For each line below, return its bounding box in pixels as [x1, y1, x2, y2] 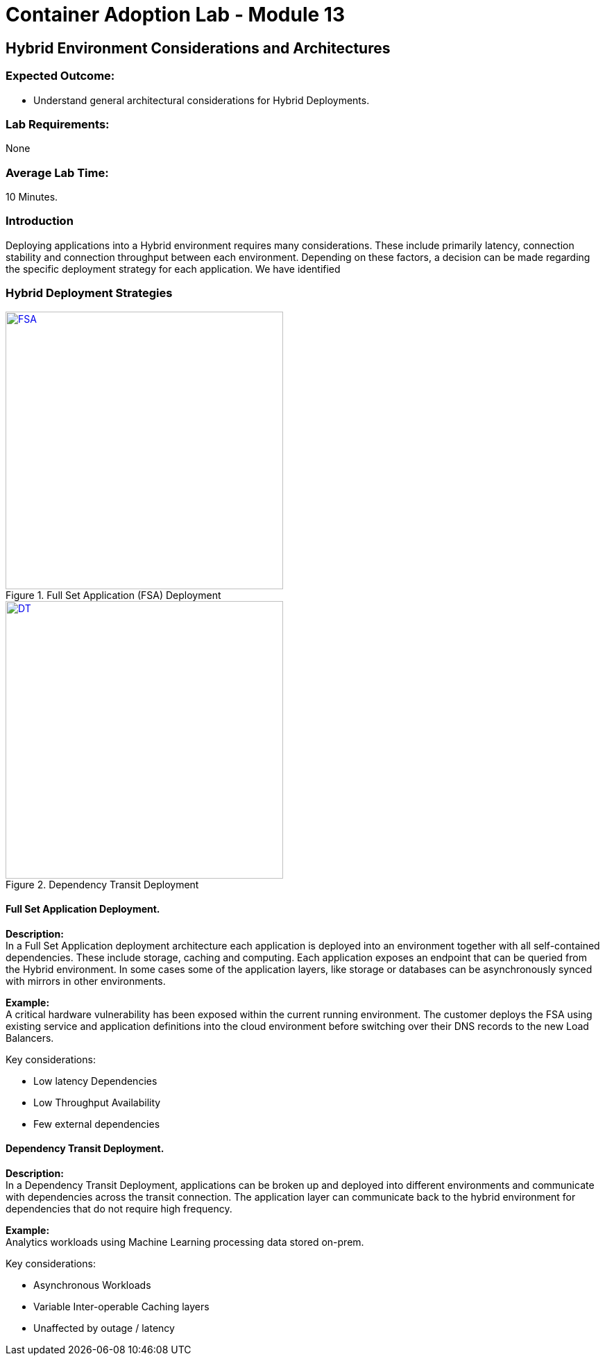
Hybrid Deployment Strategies [6, 286, 173, 301]
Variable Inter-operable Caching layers [33, 1300, 210, 1312]
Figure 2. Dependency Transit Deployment [6, 878, 199, 890]
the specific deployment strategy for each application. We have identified [6, 262, 341, 275]
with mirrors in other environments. [6, 974, 166, 987]
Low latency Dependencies [33, 1074, 157, 1087]
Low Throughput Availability [33, 1096, 161, 1108]
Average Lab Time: [6, 165, 109, 180]
